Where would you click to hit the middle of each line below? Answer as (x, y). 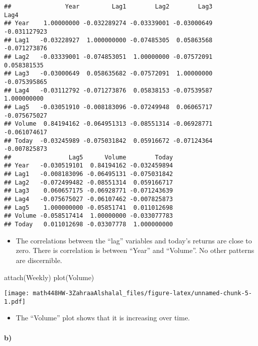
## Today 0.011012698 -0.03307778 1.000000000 (89, 225)
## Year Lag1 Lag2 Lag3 (108, 7)
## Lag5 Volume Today (89, 157)
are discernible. (39, 260)
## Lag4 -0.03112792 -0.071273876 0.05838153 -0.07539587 (108, 90)
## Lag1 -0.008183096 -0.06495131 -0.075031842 (89, 174)
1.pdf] (15, 301)
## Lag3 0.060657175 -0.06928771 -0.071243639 (89, 191)
